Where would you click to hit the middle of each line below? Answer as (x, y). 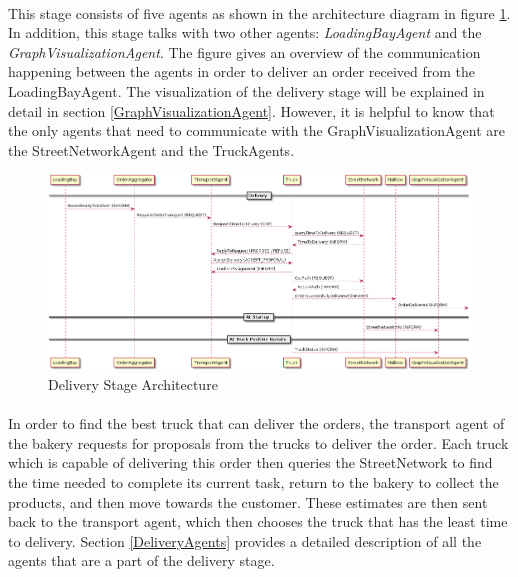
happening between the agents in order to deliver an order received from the (242, 71)
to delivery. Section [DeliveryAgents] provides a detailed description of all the (245, 540)
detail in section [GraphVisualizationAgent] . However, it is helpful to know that (251, 110)
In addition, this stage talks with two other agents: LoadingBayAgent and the (245, 32)
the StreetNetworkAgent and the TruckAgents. (151, 149)
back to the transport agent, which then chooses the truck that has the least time (258, 521)
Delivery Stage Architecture (133, 383)
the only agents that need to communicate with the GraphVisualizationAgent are (256, 130)
